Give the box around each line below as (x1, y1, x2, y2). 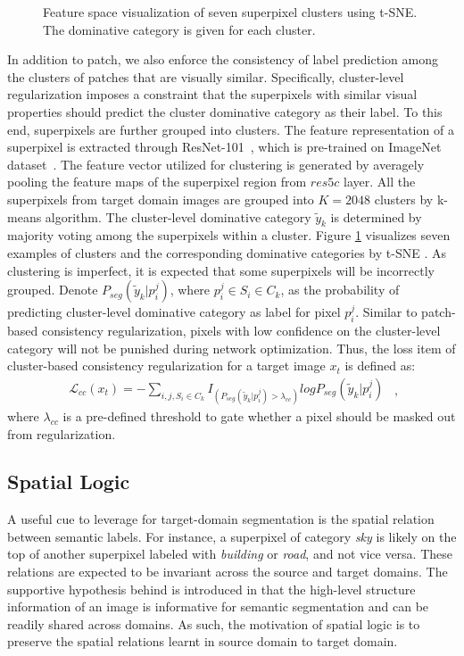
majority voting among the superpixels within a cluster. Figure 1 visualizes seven (7, 226, 451, 245)
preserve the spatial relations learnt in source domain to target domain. (7, 632, 398, 651)
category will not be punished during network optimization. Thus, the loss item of (7, 338, 456, 357)
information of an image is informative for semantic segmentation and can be (7, 597, 429, 616)
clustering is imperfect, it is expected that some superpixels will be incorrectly (7, 261, 435, 279)
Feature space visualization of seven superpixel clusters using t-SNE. (43, 3, 418, 21)
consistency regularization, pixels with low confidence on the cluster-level (41, 320, 441, 339)
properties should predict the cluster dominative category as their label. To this (7, 102, 443, 120)
